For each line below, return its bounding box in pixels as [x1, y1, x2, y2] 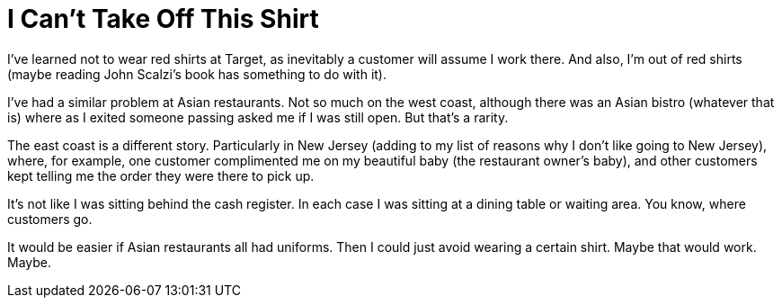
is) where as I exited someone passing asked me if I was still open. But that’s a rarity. [7, 109, 509, 125]
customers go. [7, 211, 93, 227]
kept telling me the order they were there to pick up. [7, 167, 315, 184]
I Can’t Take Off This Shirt [7, 4, 319, 34]
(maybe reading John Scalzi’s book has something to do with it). [7, 66, 387, 82]
